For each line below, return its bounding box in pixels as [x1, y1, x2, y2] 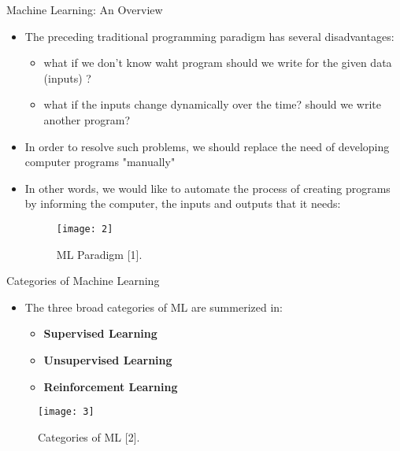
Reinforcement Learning [43, 378, 178, 394]
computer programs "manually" [24, 153, 176, 170]
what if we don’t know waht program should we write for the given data [43, 54, 392, 71]
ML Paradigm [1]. [56, 246, 143, 262]
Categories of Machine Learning [6, 272, 160, 289]
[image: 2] [56, 223, 113, 235]
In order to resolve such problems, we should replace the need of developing [24, 138, 390, 154]
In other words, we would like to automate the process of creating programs [24, 179, 391, 196]
